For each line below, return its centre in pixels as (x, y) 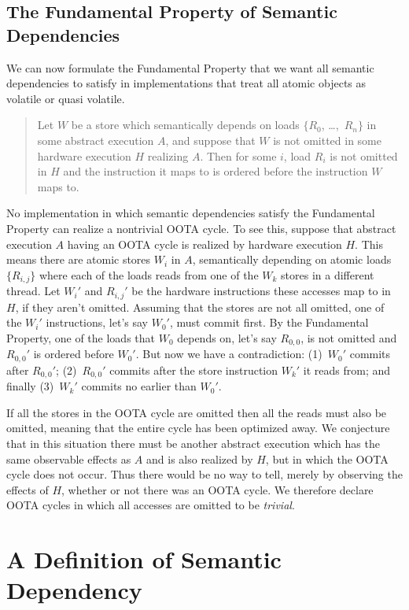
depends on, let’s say (227, 337)
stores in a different (328, 274)
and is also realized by (200, 458)
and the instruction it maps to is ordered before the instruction (216, 171)
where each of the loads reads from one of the (149, 274)
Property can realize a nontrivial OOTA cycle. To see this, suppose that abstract (201, 228)
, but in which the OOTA (327, 458)
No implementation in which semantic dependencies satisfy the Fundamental (191, 213)
